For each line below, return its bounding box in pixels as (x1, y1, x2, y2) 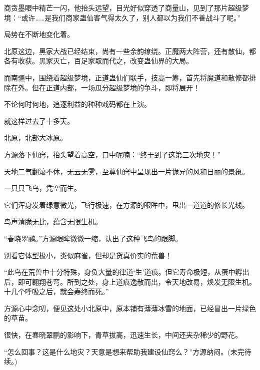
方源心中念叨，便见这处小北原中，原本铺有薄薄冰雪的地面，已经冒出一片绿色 (4, 303, 256, 313)
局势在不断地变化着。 (4, 29, 74, 39)
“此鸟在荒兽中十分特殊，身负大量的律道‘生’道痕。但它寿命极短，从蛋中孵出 (4, 267, 249, 277)
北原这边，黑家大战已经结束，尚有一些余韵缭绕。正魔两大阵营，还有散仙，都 (4, 45, 256, 56)
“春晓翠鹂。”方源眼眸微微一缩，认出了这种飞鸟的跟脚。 (4, 233, 182, 243)
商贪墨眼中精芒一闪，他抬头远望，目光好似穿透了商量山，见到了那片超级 (4, 2, 242, 12)
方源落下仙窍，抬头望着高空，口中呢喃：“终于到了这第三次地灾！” (4, 149, 221, 159)
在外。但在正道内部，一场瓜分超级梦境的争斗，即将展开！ (10, 82, 200, 92)
